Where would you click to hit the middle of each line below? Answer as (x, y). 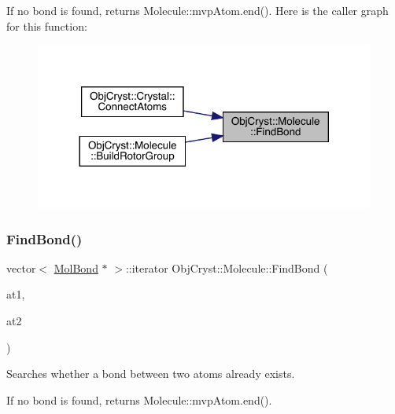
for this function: (47, 26)
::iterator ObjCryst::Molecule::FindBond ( (227, 267)
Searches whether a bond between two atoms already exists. (151, 374)
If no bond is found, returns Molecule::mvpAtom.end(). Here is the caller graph (197, 10)
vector (21, 267)
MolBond (76, 267)
